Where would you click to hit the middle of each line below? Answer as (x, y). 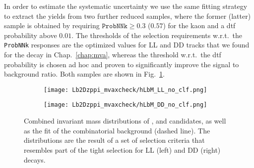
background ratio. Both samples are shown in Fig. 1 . (84, 74)
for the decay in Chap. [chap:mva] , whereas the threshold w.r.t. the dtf (113, 55)
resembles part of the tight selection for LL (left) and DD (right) (122, 149)
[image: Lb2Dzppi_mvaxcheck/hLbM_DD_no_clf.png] (126, 105)
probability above (31, 35)
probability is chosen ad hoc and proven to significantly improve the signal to (122, 64)
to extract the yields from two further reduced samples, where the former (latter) (127, 16)
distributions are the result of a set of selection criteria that (114, 140)
